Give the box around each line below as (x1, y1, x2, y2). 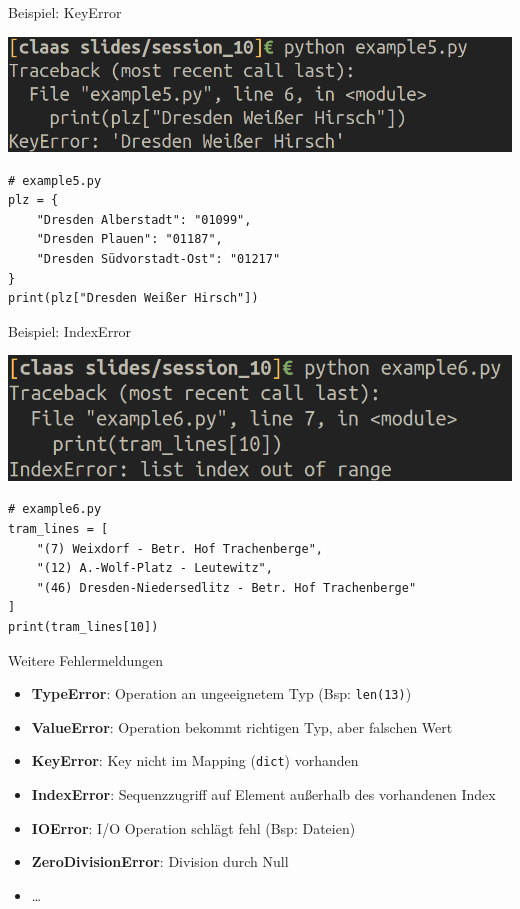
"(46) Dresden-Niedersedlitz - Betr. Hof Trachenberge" (36, 580, 417, 595)
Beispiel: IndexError (8, 320, 132, 341)
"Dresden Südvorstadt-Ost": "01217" (36, 251, 281, 266)
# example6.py (8, 502, 102, 517)
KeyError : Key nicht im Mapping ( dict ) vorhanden (31, 750, 359, 771)
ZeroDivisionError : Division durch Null (31, 851, 289, 872)
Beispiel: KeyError (8, 2, 122, 22)
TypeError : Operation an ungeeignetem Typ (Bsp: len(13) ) (31, 683, 412, 704)
